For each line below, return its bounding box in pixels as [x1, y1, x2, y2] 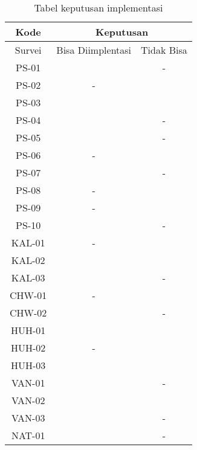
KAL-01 [11, 236, 45, 249]
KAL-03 [11, 271, 45, 284]
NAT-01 [11, 428, 45, 442]
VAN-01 [11, 376, 45, 390]
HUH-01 [10, 323, 46, 337]
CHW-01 [10, 288, 47, 302]
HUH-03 [10, 358, 46, 372]
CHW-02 [10, 306, 47, 320]
